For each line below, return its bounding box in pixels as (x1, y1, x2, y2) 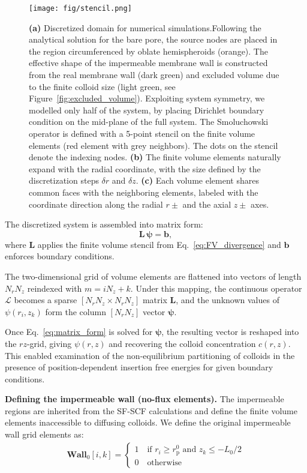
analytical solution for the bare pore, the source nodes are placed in (29, 33, 278, 46)
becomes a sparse (14, 294, 77, 306)
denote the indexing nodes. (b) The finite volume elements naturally (29, 151, 281, 163)
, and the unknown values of (176, 294, 279, 306)
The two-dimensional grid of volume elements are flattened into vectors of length (5, 270, 302, 282)
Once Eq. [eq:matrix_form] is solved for (5, 325, 153, 338)
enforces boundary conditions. (5, 250, 115, 262)
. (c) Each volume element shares (136, 174, 259, 187)
